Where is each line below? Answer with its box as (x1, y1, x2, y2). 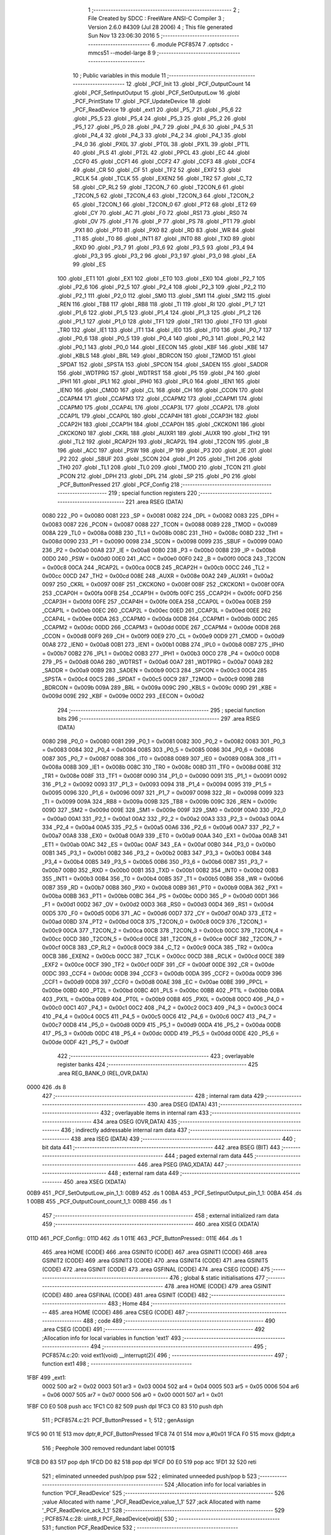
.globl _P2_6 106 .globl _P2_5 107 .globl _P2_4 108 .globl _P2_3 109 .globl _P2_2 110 (57, 283, 266, 291)
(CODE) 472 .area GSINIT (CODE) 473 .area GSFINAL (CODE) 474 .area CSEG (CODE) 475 (42, 1265, 270, 1273)
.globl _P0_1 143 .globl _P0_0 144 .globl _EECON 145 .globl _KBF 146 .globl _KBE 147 (57, 343, 268, 351)
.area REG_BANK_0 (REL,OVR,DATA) (57, 1069, 148, 1077)
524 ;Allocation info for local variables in (164, 1480, 267, 1488)
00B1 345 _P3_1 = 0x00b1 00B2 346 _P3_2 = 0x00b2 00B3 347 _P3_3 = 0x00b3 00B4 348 (42, 849, 272, 857)
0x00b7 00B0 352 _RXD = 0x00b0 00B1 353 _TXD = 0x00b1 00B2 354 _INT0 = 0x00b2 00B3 (42, 866, 279, 874)
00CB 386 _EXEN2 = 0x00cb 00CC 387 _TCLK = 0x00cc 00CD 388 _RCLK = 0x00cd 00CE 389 (42, 952, 285, 960)
